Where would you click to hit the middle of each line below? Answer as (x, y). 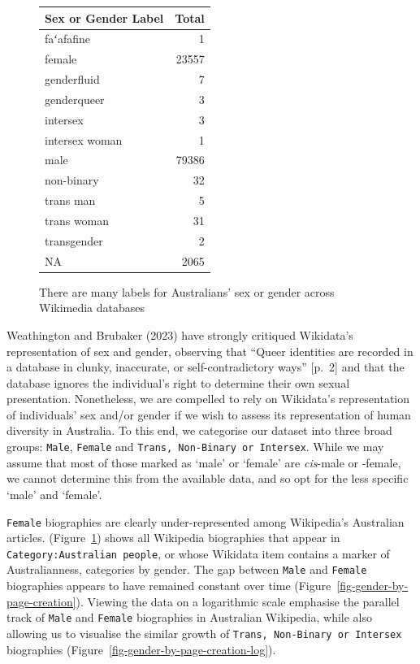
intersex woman (84, 139)
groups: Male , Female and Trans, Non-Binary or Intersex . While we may (195, 447)
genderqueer (75, 99)
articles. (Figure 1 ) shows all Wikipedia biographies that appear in (173, 538)
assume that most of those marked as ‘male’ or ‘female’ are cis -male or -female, (204, 462)
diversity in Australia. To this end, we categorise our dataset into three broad (199, 430)
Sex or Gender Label (104, 17)
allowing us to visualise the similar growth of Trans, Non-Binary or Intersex (204, 633)
